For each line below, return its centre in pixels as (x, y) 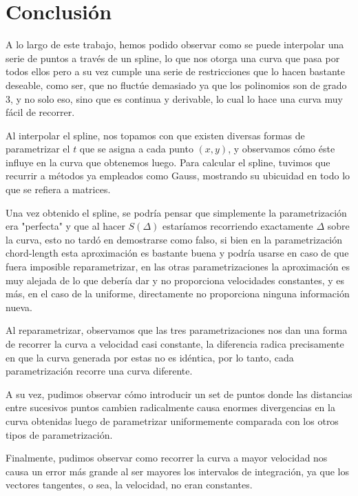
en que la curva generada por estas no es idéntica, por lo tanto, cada (150, 357)
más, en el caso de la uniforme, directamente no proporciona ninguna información (178, 294)
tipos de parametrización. (59, 434)
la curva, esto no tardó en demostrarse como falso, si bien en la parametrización (174, 239)
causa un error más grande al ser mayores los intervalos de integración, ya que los (177, 471)
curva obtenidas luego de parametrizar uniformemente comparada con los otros (172, 420)
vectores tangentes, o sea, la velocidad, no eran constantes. (129, 485)
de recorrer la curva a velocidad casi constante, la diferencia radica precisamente (175, 344)
